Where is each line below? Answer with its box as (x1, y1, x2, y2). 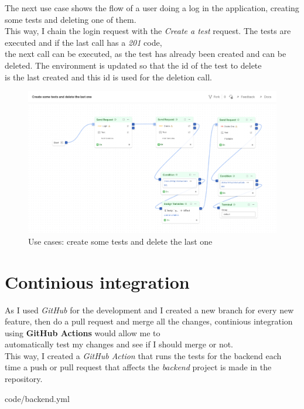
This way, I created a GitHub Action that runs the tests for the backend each (5, 349, 282, 361)
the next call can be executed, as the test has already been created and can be (5, 48, 286, 60)
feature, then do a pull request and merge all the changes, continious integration (5, 315, 293, 327)
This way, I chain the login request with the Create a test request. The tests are (5, 25, 291, 37)
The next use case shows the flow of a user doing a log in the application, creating (5, 2, 299, 13)
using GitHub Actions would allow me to (5, 326, 160, 339)
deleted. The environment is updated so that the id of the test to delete (5, 59, 262, 71)
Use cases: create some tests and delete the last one (28, 235, 213, 247)
